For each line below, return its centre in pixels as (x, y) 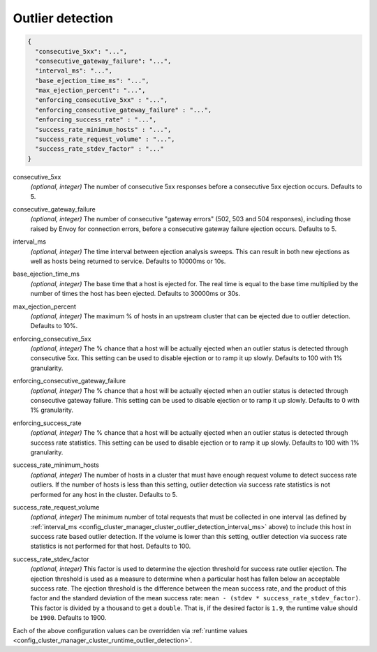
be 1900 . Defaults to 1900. (68, 618)
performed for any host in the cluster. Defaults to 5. (104, 494)
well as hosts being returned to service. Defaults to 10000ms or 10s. (128, 261)
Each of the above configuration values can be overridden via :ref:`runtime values (130, 630)
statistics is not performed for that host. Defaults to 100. (111, 546)
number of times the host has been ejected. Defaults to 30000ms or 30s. (135, 294)
